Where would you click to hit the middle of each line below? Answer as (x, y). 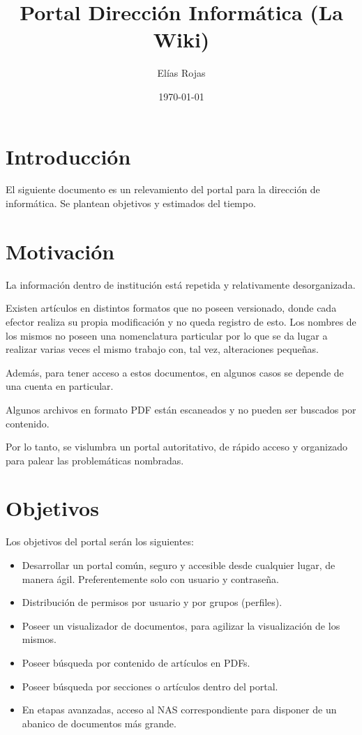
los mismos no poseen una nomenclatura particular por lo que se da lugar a (167, 335)
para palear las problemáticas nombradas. (95, 460)
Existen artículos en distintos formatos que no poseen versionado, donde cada (171, 308)
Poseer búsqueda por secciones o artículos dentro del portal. (150, 686)
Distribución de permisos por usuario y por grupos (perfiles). (152, 602)
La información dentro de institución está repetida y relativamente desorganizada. (181, 284)
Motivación (60, 251)
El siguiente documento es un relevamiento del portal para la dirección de (163, 189)
